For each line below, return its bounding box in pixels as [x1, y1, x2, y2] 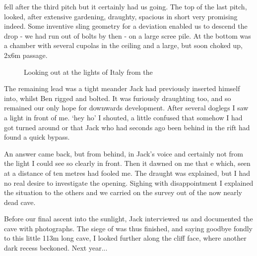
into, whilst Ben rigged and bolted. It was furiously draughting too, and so [4, 93, 231, 103]
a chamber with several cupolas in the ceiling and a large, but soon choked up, [4, 40, 243, 51]
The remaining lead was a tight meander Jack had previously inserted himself [4, 83, 240, 94]
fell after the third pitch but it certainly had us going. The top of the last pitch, [4, 1, 247, 11]
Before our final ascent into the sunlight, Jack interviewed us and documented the [4, 213, 253, 224]
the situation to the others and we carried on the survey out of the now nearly [4, 187, 242, 198]
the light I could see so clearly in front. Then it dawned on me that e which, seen [4, 158, 251, 168]
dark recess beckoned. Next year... [4, 243, 108, 253]
